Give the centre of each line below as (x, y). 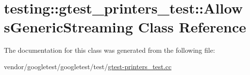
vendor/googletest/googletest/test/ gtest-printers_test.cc (88, 66)
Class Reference (192, 27)
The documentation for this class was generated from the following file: (109, 50)
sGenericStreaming (68, 27)
